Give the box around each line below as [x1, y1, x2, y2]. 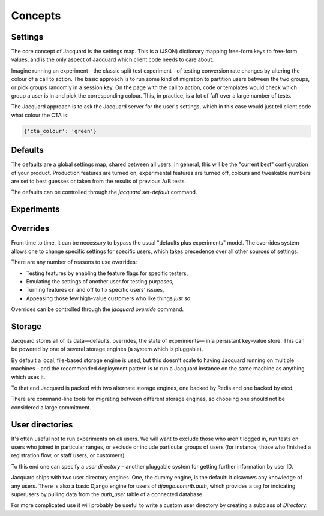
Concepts [11, 9, 61, 22]
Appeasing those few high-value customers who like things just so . [26, 294, 192, 302]
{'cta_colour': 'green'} [23, 128, 97, 134]
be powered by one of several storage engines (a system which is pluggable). [11, 345, 203, 353]
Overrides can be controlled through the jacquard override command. [11, 306, 184, 313]
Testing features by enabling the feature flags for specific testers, [26, 270, 188, 277]
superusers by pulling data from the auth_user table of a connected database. [11, 491, 204, 497]
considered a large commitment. [11, 403, 91, 411]
